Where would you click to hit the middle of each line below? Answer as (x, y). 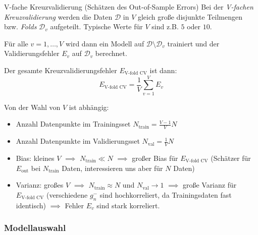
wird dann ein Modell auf (105, 43)
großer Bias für (155, 158)
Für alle (16, 43)
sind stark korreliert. (128, 205)
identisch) (31, 205)
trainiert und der (193, 43)
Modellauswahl (35, 228)
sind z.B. (165, 26)
